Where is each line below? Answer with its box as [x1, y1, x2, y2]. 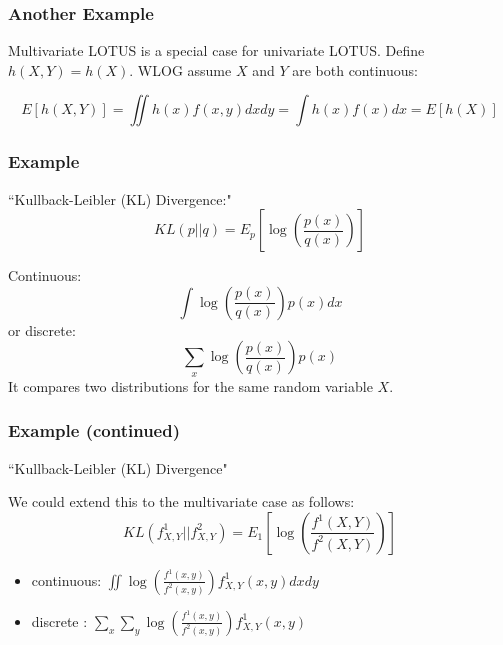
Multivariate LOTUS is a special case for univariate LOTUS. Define [8, 40, 425, 61]
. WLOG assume [129, 59, 232, 80]
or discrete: [8, 319, 76, 340]
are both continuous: [292, 59, 418, 80]
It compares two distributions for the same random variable [8, 375, 373, 396]
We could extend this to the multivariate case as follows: [8, 491, 355, 512]
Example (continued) [8, 418, 180, 443]
